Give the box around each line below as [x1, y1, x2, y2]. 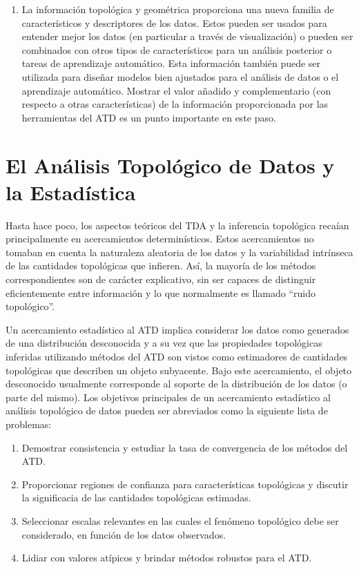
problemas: [6, 416, 52, 431]
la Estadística [6, 177, 136, 206]
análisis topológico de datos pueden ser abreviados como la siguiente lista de [6, 403, 328, 418]
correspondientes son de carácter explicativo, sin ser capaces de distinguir [6, 272, 316, 287]
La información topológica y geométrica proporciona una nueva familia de [21, 2, 334, 16]
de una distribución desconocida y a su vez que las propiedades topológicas [6, 336, 322, 350]
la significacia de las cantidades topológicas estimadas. [21, 490, 251, 505]
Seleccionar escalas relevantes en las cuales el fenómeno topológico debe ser [21, 513, 339, 528]
